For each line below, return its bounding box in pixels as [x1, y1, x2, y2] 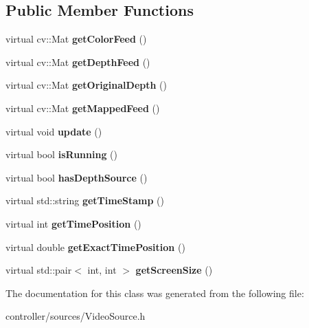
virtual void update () [5, 124, 102, 138]
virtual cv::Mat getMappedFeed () [5, 100, 160, 115]
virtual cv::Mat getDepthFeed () [5, 54, 150, 69]
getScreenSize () [135, 263, 213, 277]
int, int [87, 263, 117, 277]
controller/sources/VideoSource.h [5, 309, 146, 323]
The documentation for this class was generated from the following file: [5, 285, 304, 300]
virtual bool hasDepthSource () [5, 170, 148, 184]
